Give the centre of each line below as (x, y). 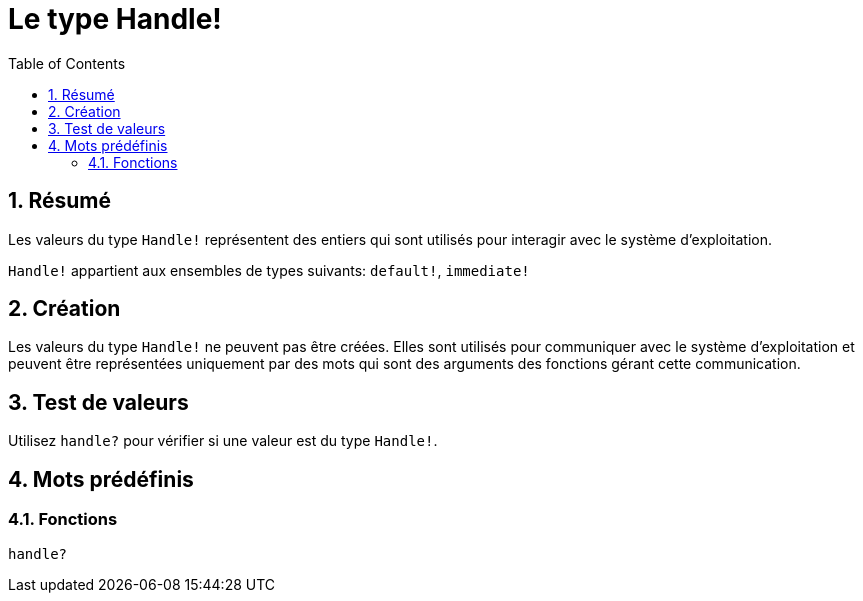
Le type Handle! (115, 19)
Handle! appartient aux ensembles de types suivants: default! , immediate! (269, 270)
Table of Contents (67, 63)
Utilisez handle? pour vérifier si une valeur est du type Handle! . (223, 441)
